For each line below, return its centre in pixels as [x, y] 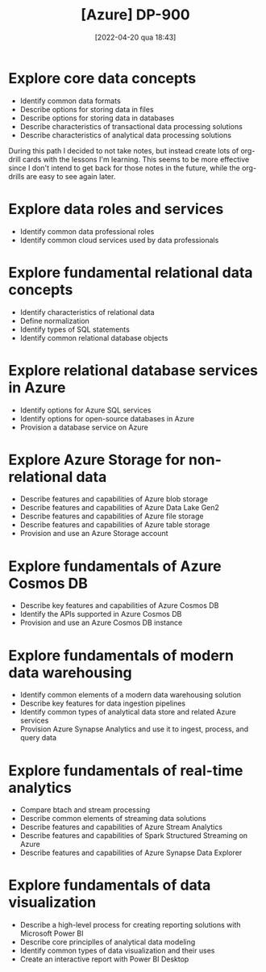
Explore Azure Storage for [97, 460]
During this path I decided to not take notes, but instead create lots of [124, 150]
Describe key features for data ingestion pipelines [103, 703]
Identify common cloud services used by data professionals [119, 240]
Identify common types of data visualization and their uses [117, 951]
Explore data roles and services [116, 209]
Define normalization [55, 321]
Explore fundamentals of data [110, 885]
